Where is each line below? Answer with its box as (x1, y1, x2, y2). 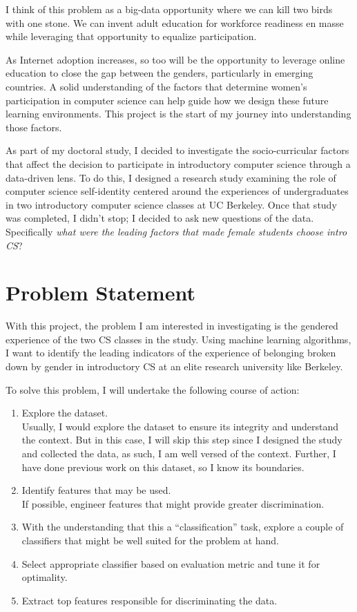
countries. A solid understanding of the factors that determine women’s (6, 79, 307, 93)
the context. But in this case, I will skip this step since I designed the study (21, 432, 342, 447)
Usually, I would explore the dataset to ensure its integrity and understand (21, 419, 339, 433)
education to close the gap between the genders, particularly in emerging (6, 66, 313, 80)
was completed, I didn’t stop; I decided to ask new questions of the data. (6, 211, 314, 225)
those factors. (6, 119, 62, 134)
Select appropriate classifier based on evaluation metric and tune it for (21, 556, 320, 571)
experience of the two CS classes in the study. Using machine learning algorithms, (6, 332, 351, 346)
